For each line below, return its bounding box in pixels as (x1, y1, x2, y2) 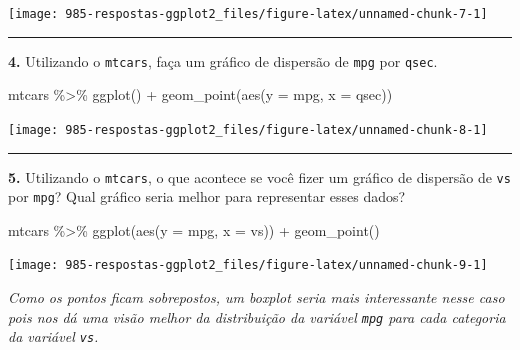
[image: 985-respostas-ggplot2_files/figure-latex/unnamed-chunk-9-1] (8, 258, 488, 273)
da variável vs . (8, 326, 99, 347)
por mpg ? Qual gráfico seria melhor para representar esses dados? (8, 186, 406, 207)
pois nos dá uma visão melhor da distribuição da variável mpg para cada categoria (8, 306, 506, 327)
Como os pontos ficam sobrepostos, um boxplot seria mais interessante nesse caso (8, 287, 505, 308)
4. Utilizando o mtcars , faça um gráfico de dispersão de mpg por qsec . (8, 50, 438, 71)
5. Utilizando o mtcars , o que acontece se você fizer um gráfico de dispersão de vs (8, 166, 511, 187)
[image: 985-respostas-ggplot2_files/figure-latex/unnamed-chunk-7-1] (8, 7, 488, 21)
